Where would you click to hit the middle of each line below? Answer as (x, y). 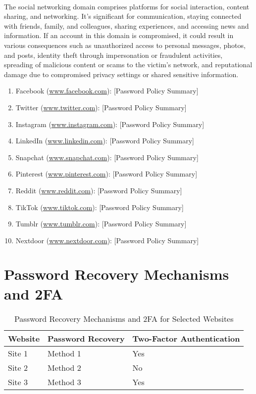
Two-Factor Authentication (186, 338)
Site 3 (18, 382)
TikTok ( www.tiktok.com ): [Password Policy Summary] (100, 207)
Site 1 (18, 353)
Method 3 (64, 382)
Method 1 (64, 353)
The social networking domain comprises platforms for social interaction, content (127, 6)
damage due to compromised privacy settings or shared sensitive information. (121, 74)
